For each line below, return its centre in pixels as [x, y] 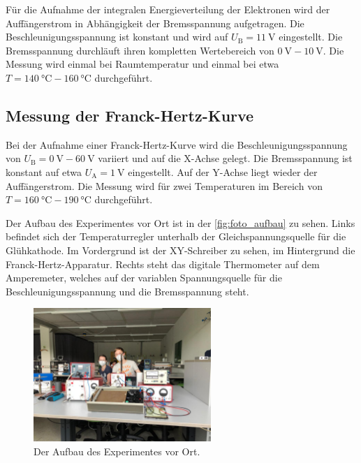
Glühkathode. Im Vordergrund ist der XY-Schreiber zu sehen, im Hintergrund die [180, 250]
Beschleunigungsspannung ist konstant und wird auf [117, 37]
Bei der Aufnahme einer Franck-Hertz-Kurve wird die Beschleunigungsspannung [177, 144]
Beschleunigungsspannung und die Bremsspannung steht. [127, 291]
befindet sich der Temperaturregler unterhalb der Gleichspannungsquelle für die [176, 236]
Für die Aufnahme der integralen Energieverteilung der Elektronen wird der [168, 9]
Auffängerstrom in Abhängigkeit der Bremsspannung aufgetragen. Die [155, 23]
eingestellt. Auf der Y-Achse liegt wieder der [223, 171]
